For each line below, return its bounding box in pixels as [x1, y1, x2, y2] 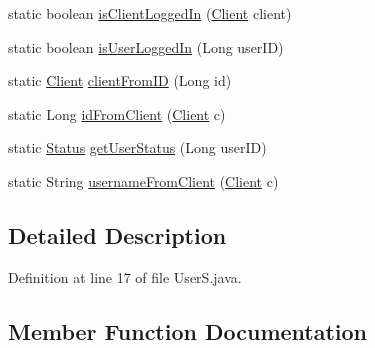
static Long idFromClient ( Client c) [8, 103, 226, 124]
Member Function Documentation [8, 315, 368, 346]
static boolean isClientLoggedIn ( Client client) [8, 3, 292, 23]
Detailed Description [8, 219, 227, 250]
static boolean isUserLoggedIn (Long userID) [8, 36, 284, 57]
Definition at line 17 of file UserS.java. [8, 266, 242, 287]
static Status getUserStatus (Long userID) [8, 137, 267, 158]
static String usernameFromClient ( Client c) [8, 170, 279, 191]
